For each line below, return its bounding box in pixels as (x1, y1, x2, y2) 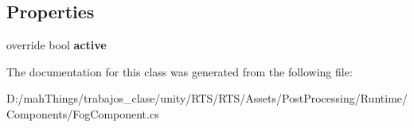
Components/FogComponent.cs (6, 105, 159, 122)
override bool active (6, 37, 107, 53)
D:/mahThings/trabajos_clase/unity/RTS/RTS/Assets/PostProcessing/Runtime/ (6, 90, 408, 107)
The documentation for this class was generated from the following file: (6, 63, 353, 80)
